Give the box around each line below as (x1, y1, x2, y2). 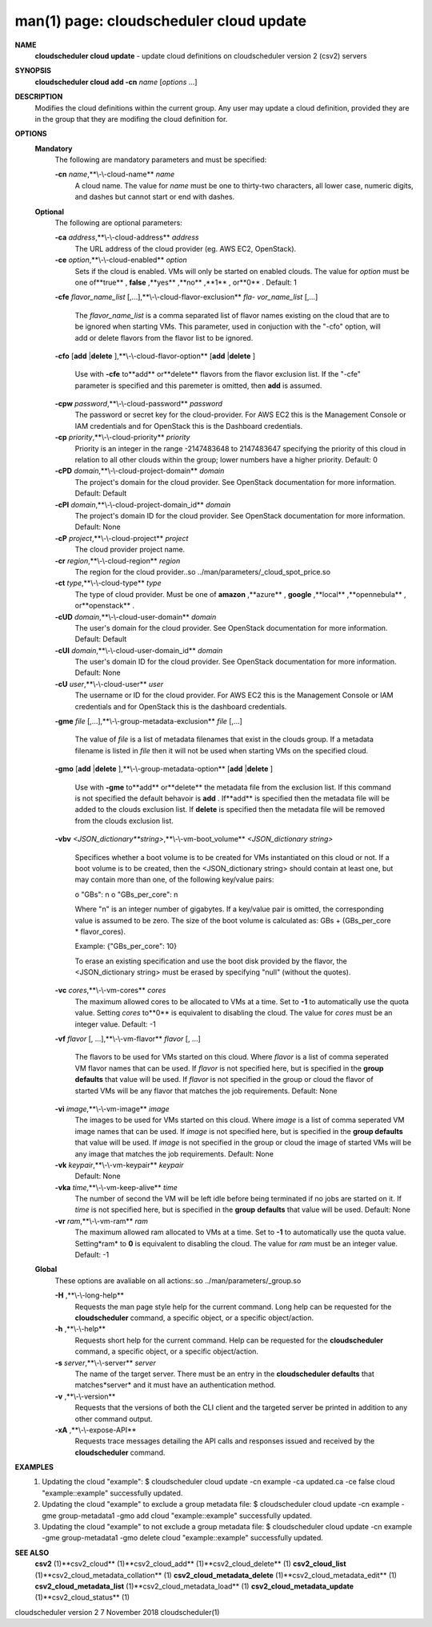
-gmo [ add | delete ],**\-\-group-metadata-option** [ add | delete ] (54, 764, 274, 773)
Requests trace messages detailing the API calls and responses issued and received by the (74, 1436, 375, 1446)
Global (34, 1265, 58, 1274)
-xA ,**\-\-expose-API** (54, 1425, 137, 1435)
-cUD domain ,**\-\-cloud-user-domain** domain (54, 612, 217, 621)
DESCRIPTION (14, 92, 63, 102)
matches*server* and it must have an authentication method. (74, 1380, 276, 1390)
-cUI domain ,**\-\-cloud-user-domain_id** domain (54, 645, 223, 655)
